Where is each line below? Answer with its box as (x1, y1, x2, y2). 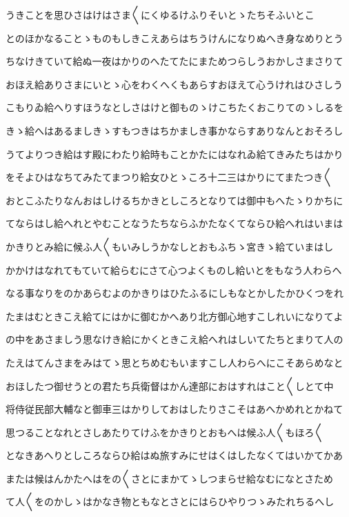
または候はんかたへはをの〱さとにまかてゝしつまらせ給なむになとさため (6, 471, 333, 485)
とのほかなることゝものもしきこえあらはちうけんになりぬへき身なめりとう (6, 30, 343, 45)
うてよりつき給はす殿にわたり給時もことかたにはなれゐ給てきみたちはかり (6, 146, 343, 161)
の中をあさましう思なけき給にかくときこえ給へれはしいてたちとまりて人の (6, 332, 343, 347)
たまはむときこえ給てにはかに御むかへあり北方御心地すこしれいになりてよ (6, 309, 343, 323)
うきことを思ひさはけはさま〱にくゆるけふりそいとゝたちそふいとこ (6, 8, 315, 21)
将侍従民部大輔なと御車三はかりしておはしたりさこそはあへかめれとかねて (6, 402, 343, 416)
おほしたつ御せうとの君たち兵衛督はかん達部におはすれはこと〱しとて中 (6, 378, 334, 393)
